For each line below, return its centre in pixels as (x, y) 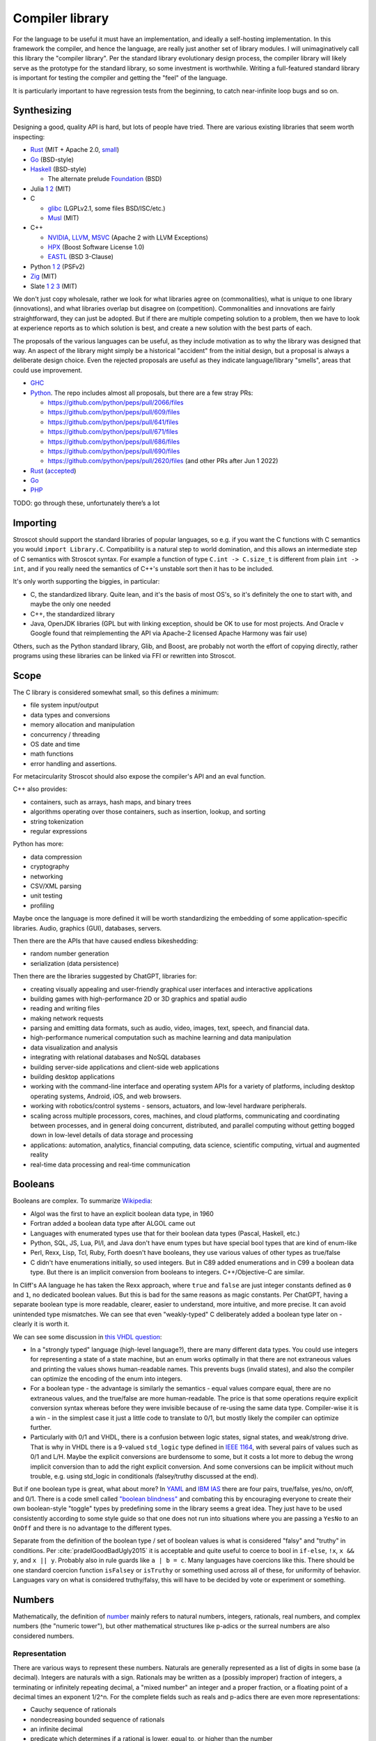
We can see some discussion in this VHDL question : (87, 1336)
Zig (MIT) (44, 276)
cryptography (50, 866)
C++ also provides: (40, 789)
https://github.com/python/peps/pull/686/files (114, 442)
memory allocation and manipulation (83, 725)
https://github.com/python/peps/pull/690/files (114, 451)
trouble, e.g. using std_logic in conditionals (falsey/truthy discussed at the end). (144, 1476)
